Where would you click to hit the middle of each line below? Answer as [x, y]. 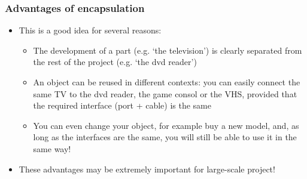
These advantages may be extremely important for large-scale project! [147, 169]
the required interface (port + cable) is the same [122, 105]
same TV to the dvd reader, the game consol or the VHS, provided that [165, 93]
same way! [52, 148]
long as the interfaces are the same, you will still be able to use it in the [165, 137]
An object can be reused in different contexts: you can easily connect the [167, 82]
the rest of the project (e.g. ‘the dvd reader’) [115, 62]
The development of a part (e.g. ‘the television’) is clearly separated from [168, 50]
